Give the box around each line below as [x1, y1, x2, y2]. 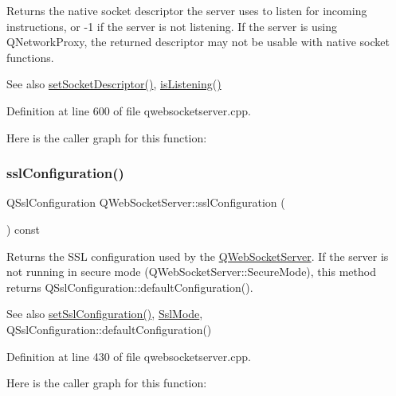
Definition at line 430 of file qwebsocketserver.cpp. [6, 347, 251, 364]
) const [6, 220, 41, 237]
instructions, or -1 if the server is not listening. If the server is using [6, 17, 338, 34]
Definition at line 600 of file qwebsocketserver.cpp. [6, 102, 251, 118]
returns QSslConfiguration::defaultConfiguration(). [6, 278, 253, 295]
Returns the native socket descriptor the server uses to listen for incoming [6, 2, 367, 18]
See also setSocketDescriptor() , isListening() [6, 76, 222, 92]
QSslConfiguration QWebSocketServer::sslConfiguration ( [6, 194, 285, 211]
